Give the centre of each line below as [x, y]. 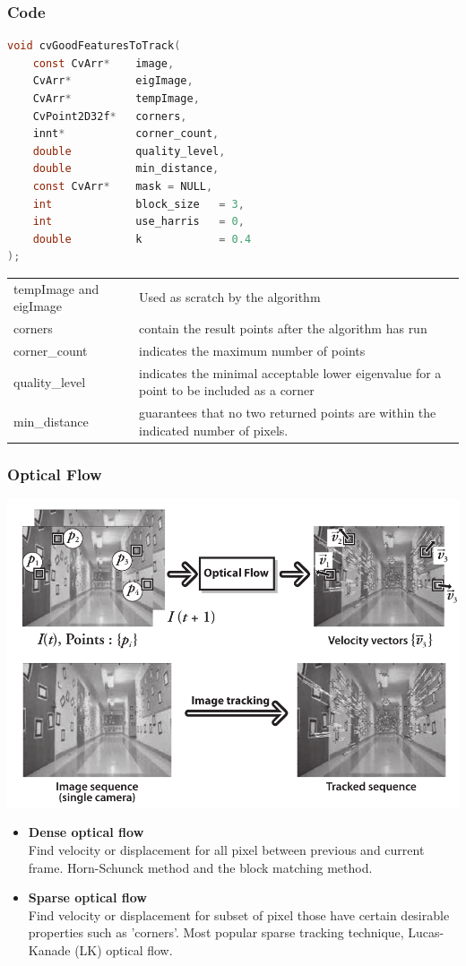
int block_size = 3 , [138, 204]
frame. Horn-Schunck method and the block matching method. [200, 867]
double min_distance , [126, 169]
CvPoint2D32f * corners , [110, 116]
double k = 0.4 [142, 239]
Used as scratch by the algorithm [230, 297]
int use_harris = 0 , [138, 222]
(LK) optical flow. [124, 949]
